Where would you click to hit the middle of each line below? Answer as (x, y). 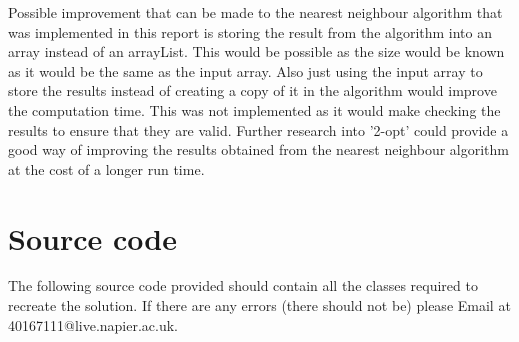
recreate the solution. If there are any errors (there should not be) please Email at (259, 305)
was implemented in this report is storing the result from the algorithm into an (250, 31)
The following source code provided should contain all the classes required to (243, 285)
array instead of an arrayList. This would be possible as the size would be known (256, 51)
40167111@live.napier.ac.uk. (93, 324)
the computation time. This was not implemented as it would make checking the (254, 109)
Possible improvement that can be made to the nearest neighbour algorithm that (255, 12)
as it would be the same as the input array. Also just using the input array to (245, 70)
